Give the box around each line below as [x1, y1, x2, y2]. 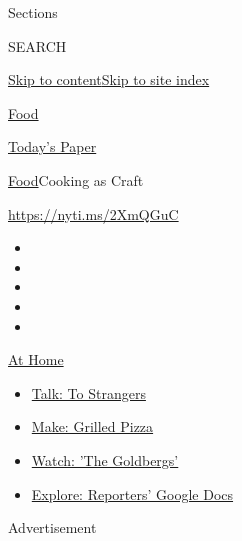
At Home [8, 349, 64, 370]
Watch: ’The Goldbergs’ [31, 449, 179, 470]
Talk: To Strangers [31, 382, 146, 403]
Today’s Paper [8, 136, 97, 157]
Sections [8, 2, 58, 22]
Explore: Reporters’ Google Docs [31, 483, 234, 504]
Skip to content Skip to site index [8, 69, 210, 90]
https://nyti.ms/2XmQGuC [8, 203, 179, 224]
